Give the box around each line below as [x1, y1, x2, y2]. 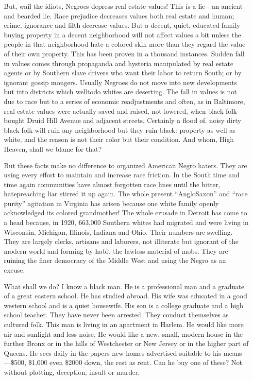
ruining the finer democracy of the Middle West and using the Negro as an [4, 255, 226, 265]
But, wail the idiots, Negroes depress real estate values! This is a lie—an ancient [4, 1, 243, 11]
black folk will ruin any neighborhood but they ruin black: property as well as [4, 124, 236, 135]
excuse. [4, 265, 25, 275]
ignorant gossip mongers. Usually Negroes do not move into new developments [4, 77, 237, 87]
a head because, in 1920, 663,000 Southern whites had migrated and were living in [4, 217, 249, 227]
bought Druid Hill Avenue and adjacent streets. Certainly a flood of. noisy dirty [4, 115, 241, 125]
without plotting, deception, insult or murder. [4, 366, 140, 377]
